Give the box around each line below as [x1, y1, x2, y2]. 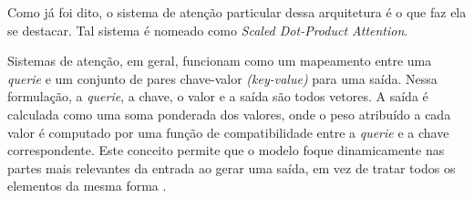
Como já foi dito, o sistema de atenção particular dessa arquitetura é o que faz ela [7, 3, 467, 21]
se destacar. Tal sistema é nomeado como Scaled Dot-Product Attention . [7, 20, 408, 39]
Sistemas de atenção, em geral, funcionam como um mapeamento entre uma [7, 51, 432, 70]
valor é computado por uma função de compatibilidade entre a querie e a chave [7, 122, 449, 141]
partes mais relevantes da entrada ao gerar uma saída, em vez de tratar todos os [7, 158, 456, 177]
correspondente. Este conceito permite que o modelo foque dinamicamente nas [7, 141, 445, 160]
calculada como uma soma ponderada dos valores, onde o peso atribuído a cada [7, 104, 451, 123]
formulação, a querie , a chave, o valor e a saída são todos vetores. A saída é [7, 87, 428, 106]
